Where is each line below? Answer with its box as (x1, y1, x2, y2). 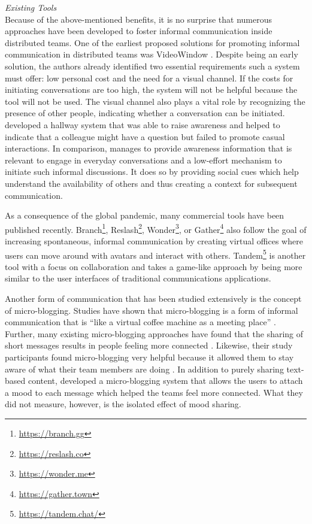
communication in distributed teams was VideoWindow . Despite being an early (5, 48, 298, 60)
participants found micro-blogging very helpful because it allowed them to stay (5, 350, 294, 363)
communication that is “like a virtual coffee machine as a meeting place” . (5, 316, 276, 328)
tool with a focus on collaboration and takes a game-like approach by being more (5, 260, 302, 272)
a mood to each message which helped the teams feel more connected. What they (5, 386, 303, 398)
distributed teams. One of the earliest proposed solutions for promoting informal (5, 36, 300, 49)
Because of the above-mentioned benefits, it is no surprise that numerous (5, 13, 272, 25)
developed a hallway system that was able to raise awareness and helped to (5, 118, 280, 131)
